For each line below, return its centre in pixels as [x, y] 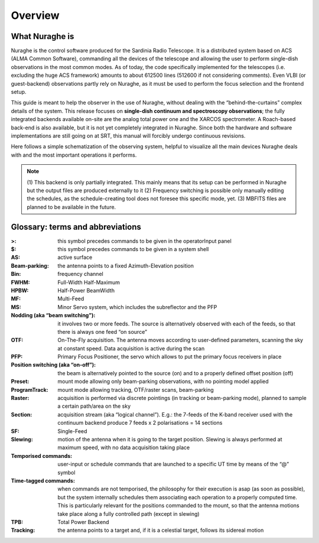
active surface [75, 258]
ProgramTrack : [30, 389]
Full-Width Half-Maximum [89, 282]
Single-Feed [72, 431]
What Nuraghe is [43, 36]
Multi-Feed [71, 299]
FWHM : [20, 282]
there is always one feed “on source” [102, 331]
